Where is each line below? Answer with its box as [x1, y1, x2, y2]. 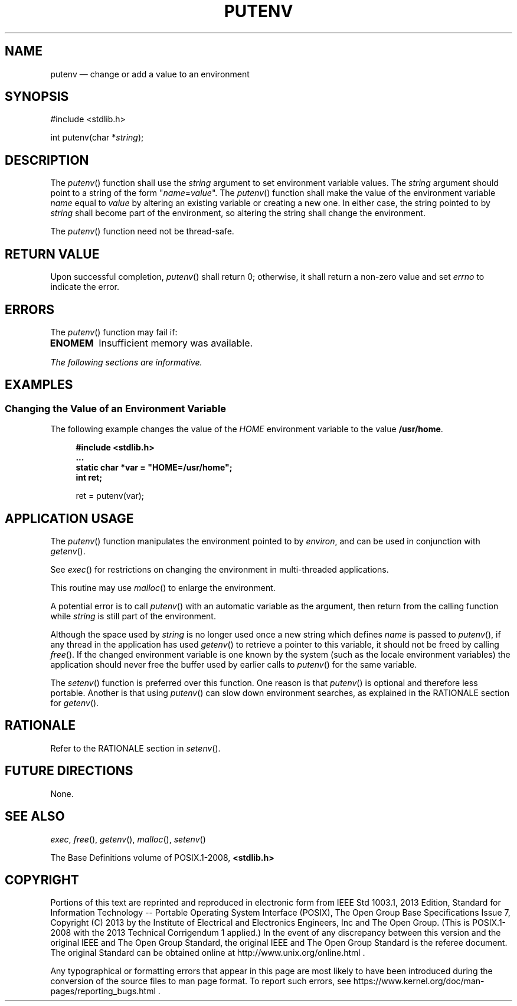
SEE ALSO [5, 809, 65, 824]
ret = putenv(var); [76, 491, 145, 501]
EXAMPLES [5, 377, 73, 393]
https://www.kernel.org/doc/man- [353, 976, 485, 987]
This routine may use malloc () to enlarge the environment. [50, 583, 276, 593]
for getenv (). [50, 698, 99, 708]
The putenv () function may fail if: [50, 326, 178, 337]
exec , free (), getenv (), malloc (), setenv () [50, 834, 206, 844]
